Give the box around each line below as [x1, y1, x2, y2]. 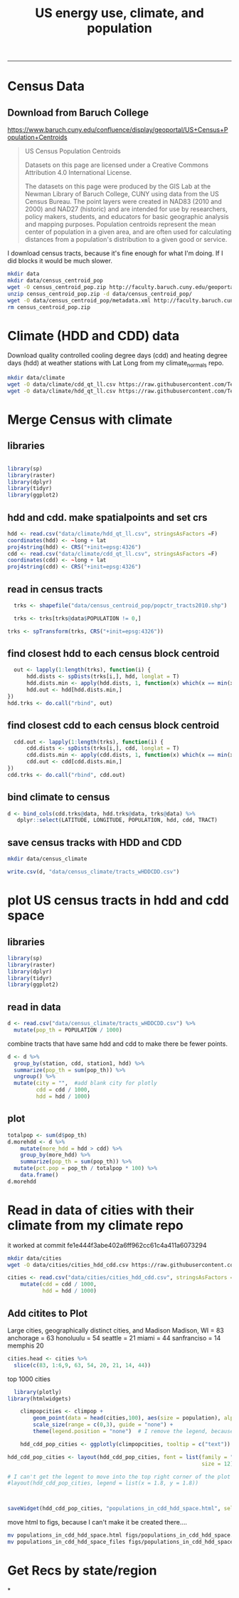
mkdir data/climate [7, 375, 65, 382]
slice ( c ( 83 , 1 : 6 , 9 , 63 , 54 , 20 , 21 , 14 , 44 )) [14, 1361, 152, 1369]
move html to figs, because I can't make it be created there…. [7, 1518, 187, 1527]
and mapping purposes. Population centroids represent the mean [24, 220, 216, 229]
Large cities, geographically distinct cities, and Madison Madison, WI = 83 [7, 1325, 224, 1335]
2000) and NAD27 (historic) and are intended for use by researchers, [24, 205, 228, 213]
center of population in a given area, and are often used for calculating [24, 228, 232, 236]
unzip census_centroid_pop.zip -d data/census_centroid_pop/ [7, 290, 193, 297]
